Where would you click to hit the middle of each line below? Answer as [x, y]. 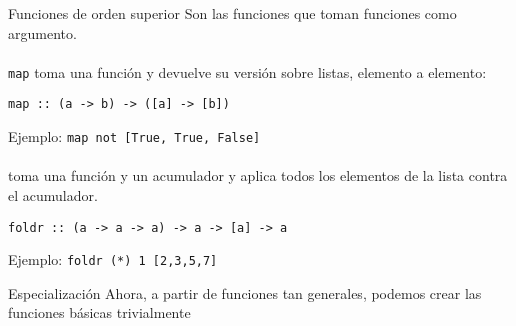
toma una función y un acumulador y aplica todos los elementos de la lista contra [258, 175]
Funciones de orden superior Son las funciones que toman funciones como [232, 13]
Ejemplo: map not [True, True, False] [134, 136]
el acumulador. [53, 194]
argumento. [42, 32]
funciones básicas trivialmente [99, 312]
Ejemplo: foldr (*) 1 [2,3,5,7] [113, 259]
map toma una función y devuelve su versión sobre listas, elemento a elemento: [247, 71]
